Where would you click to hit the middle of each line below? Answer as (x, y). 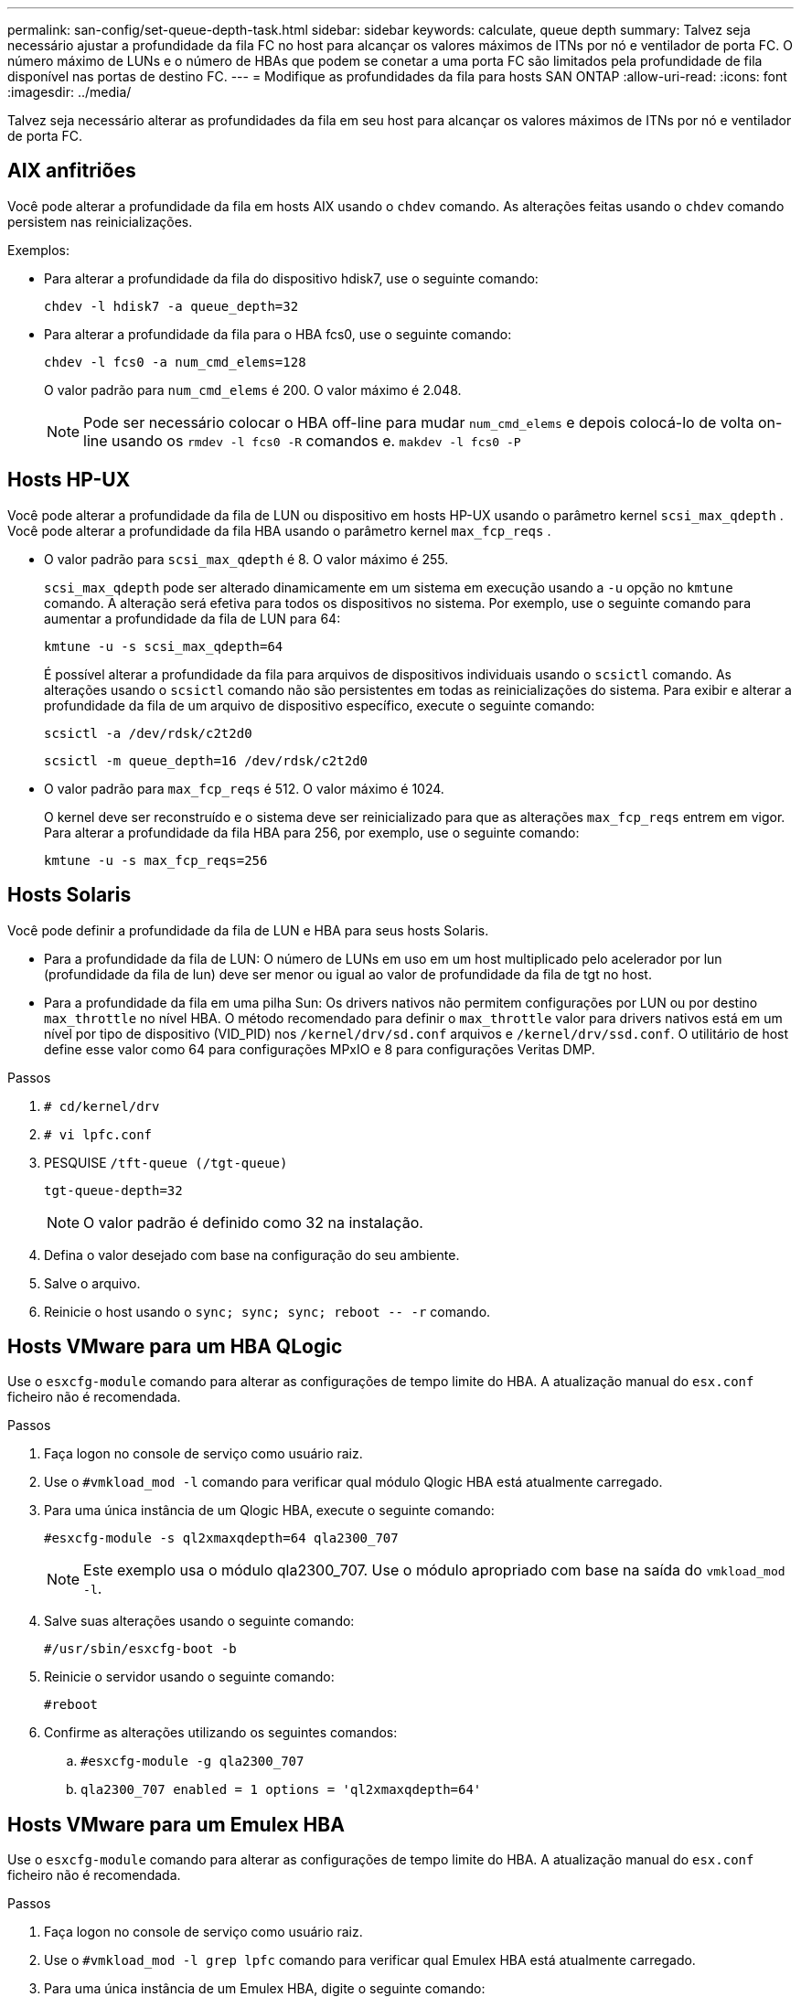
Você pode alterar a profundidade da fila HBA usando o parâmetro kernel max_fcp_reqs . (279, 530)
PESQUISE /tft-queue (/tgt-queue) (166, 1162)
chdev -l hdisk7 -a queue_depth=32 (171, 306)
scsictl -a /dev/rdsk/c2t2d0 (148, 733)
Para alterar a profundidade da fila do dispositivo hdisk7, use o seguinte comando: (291, 278)
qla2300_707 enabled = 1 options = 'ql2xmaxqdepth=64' (281, 1790)
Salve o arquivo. (92, 1283)
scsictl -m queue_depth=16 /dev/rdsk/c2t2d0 (206, 760)
